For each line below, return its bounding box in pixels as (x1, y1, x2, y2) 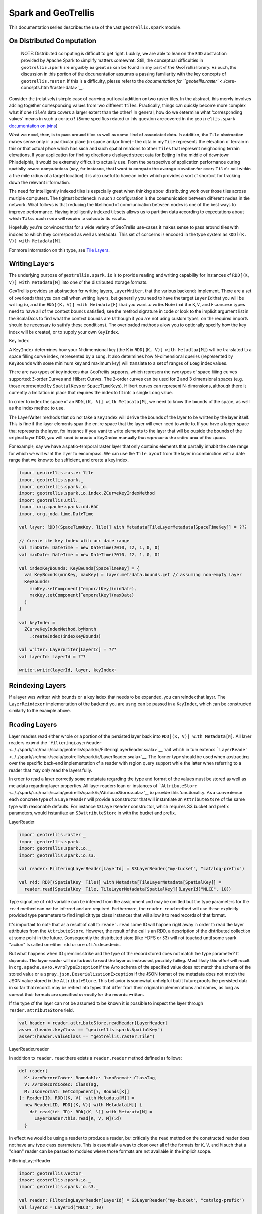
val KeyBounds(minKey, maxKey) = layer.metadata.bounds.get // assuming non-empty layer (24, 572, 242, 578)
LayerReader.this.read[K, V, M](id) (34, 1116, 122, 1121)
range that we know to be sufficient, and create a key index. (9, 457, 129, 463)
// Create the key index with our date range (19, 538, 130, 544)
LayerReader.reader (9, 1046, 49, 1052)
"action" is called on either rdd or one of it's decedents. (9, 942, 121, 947)
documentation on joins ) (9, 123, 58, 129)
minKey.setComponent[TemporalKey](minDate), (29, 586, 137, 591)
